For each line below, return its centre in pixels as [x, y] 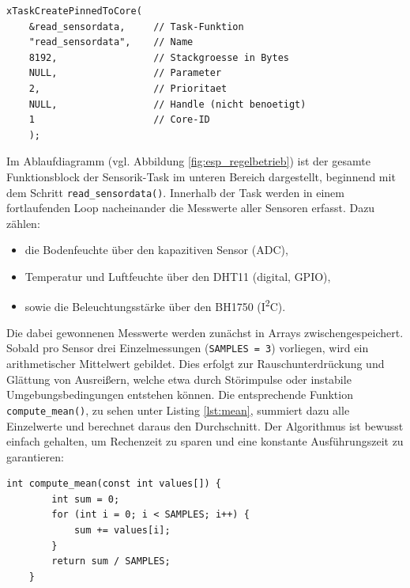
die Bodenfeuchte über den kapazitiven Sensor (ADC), [156, 250]
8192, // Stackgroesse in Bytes [159, 57]
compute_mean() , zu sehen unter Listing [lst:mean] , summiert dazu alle [178, 410]
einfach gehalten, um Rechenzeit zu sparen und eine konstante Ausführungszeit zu [205, 441]
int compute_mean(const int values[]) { [114, 484]
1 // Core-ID [119, 120]
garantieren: [35, 456]
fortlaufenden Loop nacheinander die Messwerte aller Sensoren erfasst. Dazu [191, 208]
